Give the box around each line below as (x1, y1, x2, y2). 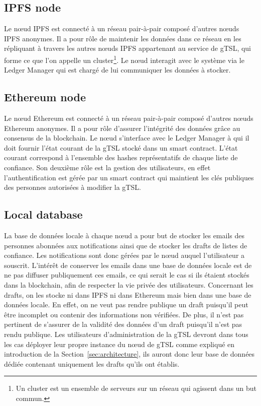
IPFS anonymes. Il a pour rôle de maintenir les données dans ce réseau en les (4, 33, 241, 43)
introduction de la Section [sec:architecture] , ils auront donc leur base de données (4, 349, 255, 359)
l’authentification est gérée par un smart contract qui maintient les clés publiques (4, 172, 254, 182)
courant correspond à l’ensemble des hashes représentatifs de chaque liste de (4, 152, 238, 163)
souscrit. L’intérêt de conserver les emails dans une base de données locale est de (4, 259, 252, 270)
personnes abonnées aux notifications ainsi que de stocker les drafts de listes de (4, 240, 247, 250)
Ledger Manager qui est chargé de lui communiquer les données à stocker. (4, 64, 231, 75)
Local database (4, 207, 83, 222)
